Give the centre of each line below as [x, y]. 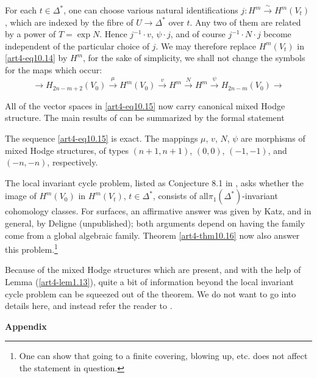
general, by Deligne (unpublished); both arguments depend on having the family [155, 223]
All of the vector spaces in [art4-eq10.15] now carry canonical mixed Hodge [145, 105]
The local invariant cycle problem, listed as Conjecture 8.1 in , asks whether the [155, 182]
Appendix [26, 326]
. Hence [113, 34]
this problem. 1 [31, 248]
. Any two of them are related [245, 22]
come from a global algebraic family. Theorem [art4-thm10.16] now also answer [152, 235]
